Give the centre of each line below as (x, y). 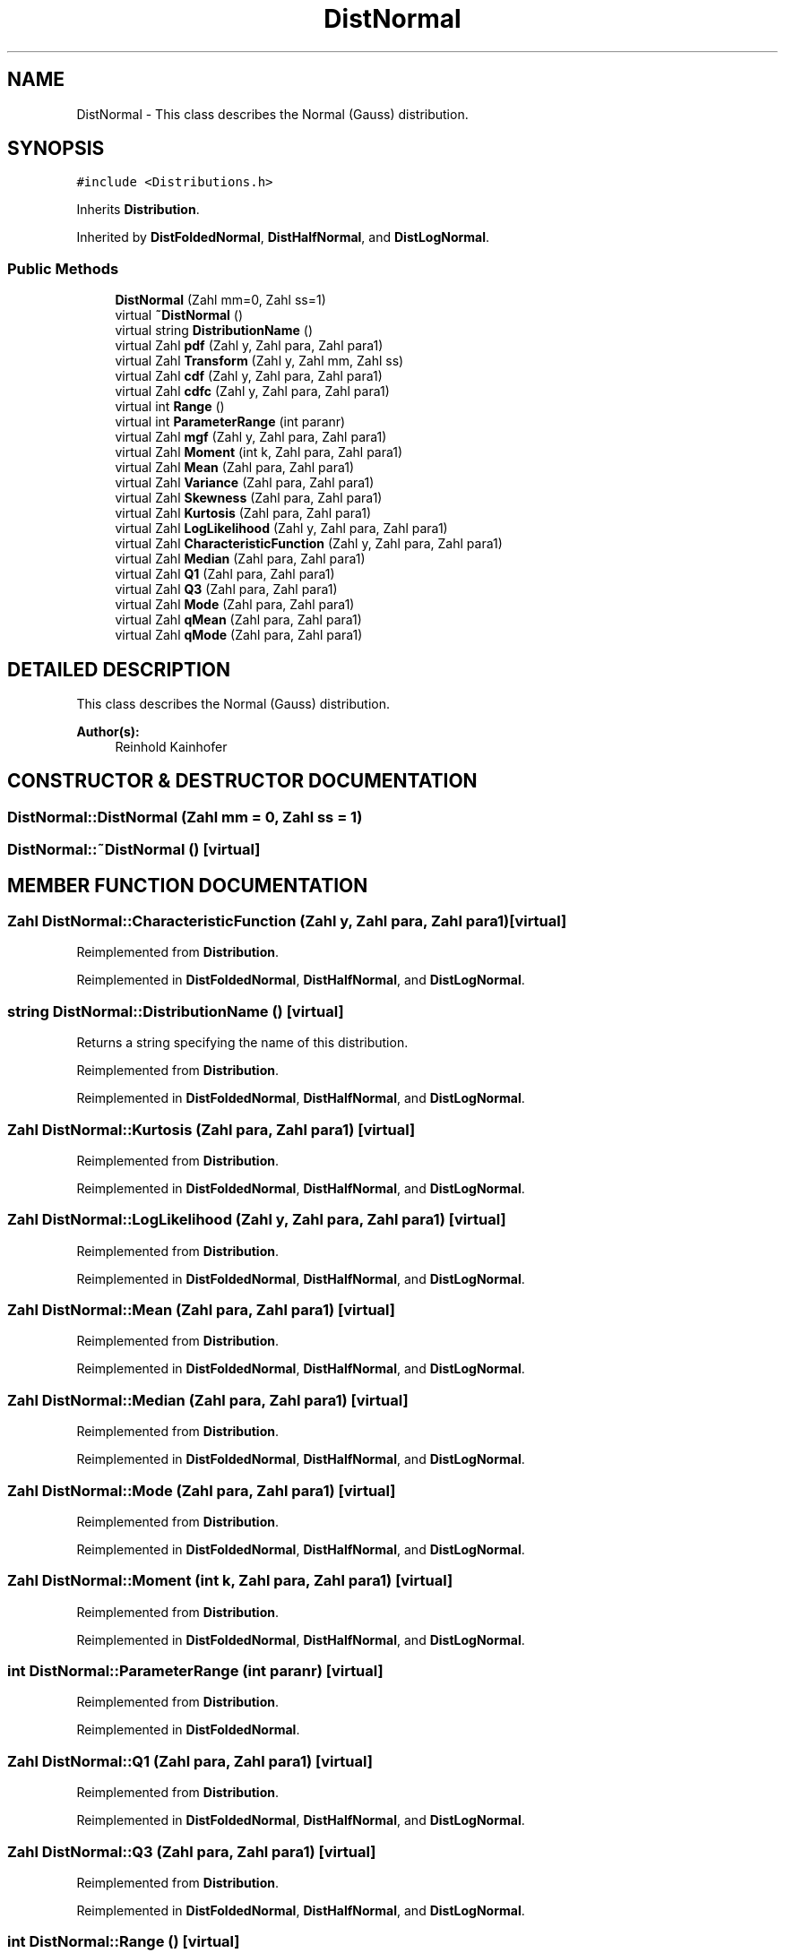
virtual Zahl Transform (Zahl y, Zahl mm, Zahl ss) (259, 361)
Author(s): (108, 732)
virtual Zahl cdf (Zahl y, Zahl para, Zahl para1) (249, 376)
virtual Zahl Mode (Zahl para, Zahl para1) (235, 605)
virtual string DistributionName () (214, 331)
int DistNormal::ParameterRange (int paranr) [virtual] (195, 1671)
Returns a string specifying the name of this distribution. (242, 1043)
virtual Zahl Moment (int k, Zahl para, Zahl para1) (259, 452)
